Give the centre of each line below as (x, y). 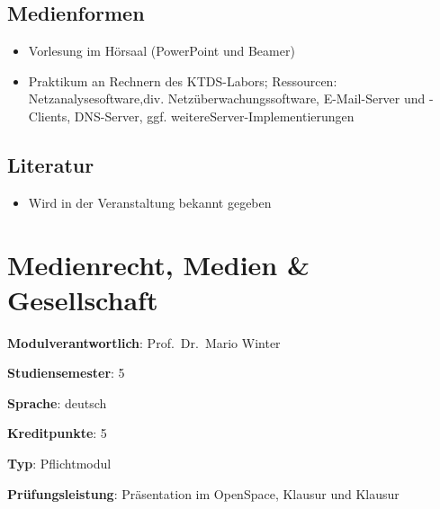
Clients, (49, 116)
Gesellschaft (83, 299)
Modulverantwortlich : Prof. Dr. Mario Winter (144, 342)
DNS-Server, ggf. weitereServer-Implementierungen (214, 116)
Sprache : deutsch (57, 402)
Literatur (51, 164)
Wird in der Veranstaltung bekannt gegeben (150, 202)
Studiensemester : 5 (66, 373)
